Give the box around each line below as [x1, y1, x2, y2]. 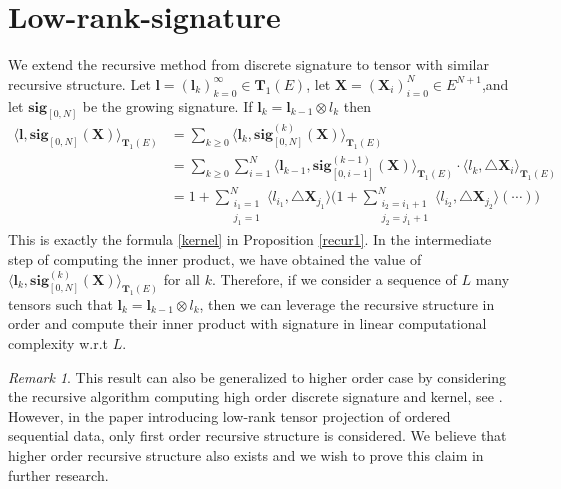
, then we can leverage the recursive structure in [199, 293, 495, 314]
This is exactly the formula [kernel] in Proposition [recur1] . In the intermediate [8, 229, 492, 250]
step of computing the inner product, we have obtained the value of [8, 249, 422, 270]
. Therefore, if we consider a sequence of [211, 268, 457, 289]
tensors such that [8, 293, 113, 314]
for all [163, 268, 200, 289]
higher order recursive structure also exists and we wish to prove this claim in [8, 445, 484, 465]
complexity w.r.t [8, 333, 108, 354]
